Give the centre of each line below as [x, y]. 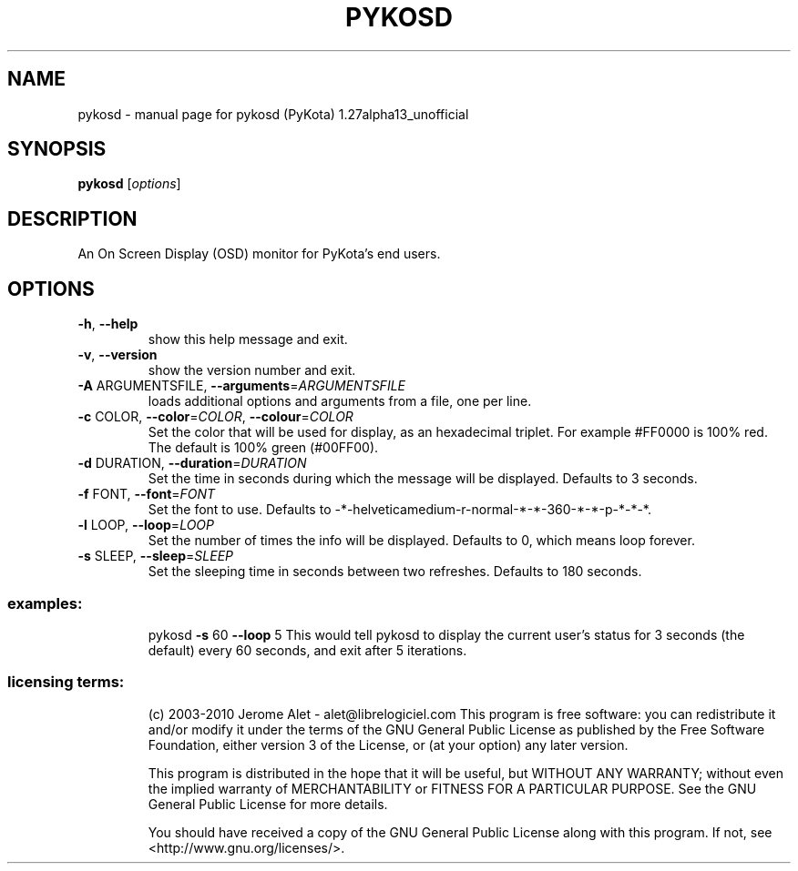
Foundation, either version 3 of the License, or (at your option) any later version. [388, 744]
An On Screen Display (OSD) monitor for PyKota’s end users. [259, 254]
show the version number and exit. [252, 370]
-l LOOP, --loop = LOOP [146, 525]
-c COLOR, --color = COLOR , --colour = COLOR [215, 417]
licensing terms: [66, 682]
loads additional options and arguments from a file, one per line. [340, 401]
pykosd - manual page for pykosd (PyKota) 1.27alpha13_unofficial [273, 114]
